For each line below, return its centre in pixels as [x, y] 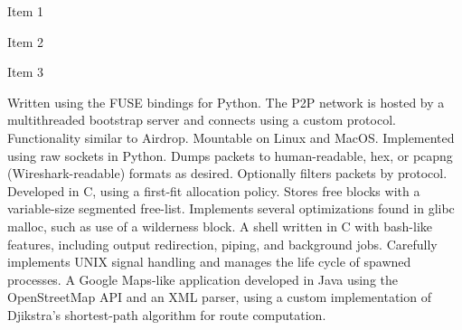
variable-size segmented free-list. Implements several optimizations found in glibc [231, 208]
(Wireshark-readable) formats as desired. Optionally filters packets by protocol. [227, 173]
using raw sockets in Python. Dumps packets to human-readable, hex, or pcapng [230, 155]
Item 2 [26, 41]
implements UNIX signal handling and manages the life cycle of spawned [209, 262]
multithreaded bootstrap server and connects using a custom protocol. [202, 120]
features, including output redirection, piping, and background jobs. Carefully [222, 244]
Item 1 [26, 11]
